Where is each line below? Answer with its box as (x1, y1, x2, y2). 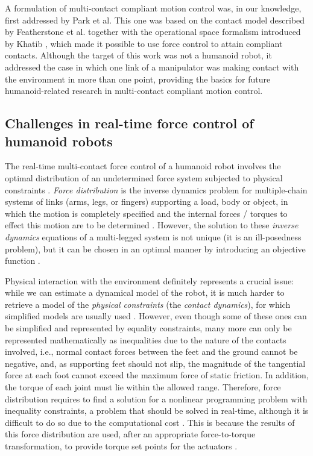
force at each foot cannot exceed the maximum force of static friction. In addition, (5, 369, 309, 381)
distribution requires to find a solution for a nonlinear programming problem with (5, 392, 308, 405)
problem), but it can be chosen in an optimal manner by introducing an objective (5, 242, 306, 255)
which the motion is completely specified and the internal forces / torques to (5, 207, 288, 219)
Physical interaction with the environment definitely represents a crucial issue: (5, 274, 294, 287)
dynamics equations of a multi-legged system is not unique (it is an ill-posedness (5, 230, 302, 243)
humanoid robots (5, 131, 113, 150)
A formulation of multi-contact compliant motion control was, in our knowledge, (5, 2, 302, 14)
